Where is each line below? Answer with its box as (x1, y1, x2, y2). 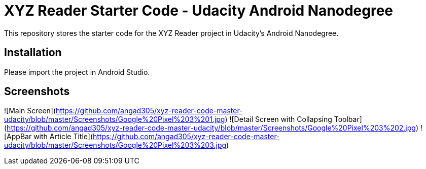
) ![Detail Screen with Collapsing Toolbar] (225, 115, 362, 124)
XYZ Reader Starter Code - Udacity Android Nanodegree (4, 2, 394, 19)
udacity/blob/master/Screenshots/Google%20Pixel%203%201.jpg (4, 115, 225, 124)
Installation (4, 46, 62, 59)
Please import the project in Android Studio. (4, 67, 150, 76)
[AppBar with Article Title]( (4, 132, 93, 141)
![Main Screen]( (4, 106, 56, 115)
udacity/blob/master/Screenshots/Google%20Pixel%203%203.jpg (4, 141, 227, 150)
